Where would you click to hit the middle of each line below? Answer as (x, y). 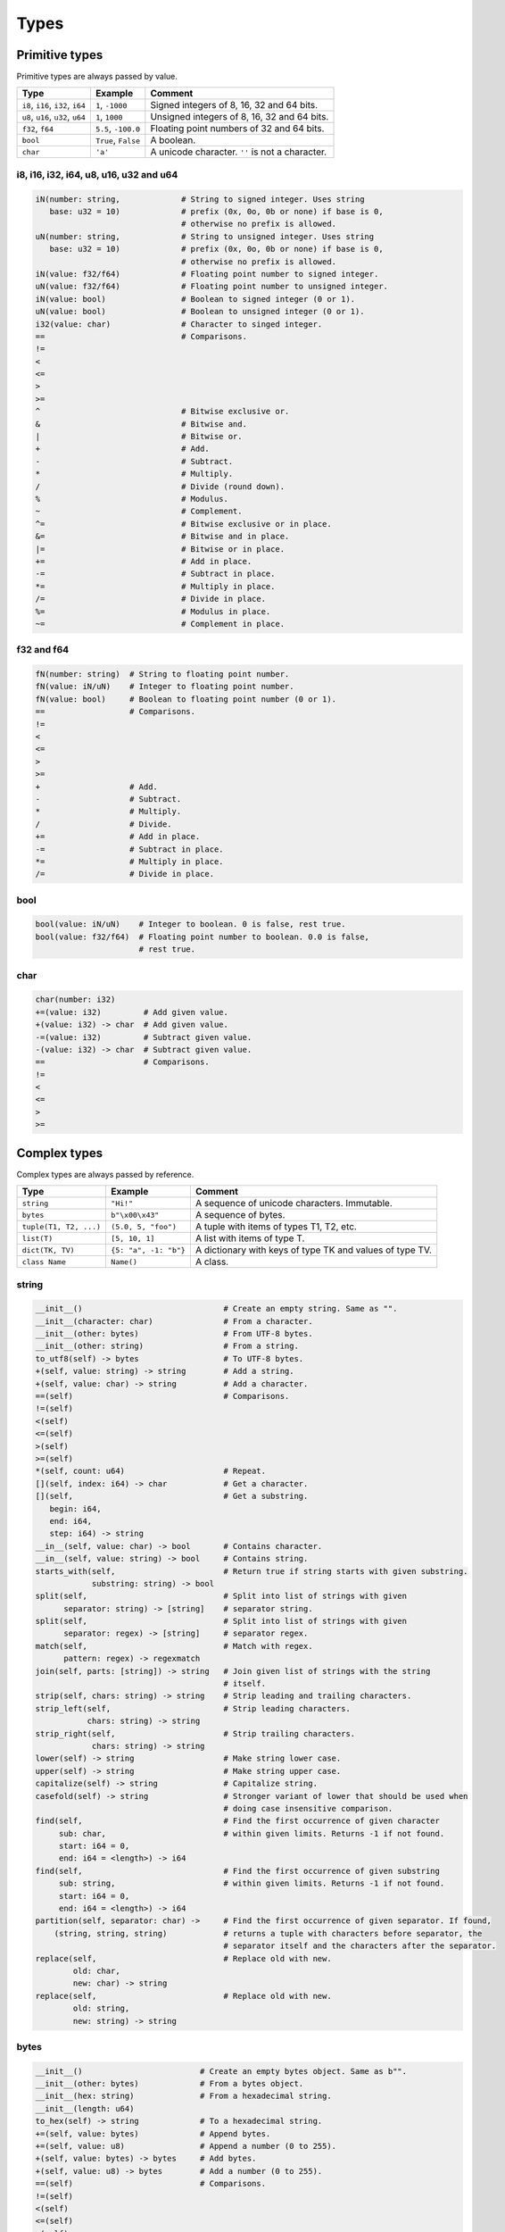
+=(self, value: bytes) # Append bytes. (153, 2133)
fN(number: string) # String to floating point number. (162, 675)
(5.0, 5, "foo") (144, 1226)
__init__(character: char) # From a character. (174, 1321)
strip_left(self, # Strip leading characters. (193, 1708)
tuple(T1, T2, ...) (62, 1226)
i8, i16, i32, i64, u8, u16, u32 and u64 (97, 174)
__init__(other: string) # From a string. (167, 1346)
